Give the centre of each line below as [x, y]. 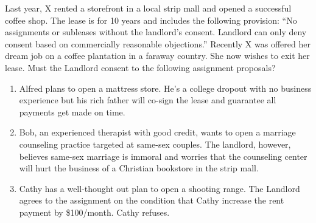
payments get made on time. [72, 111]
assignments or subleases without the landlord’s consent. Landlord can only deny [156, 32]
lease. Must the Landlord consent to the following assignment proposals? [140, 67]
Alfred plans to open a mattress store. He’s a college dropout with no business [165, 88]
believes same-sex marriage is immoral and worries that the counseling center [163, 156]
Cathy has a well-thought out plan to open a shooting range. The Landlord [160, 188]
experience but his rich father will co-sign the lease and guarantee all [148, 100]
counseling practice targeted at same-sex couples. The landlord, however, [155, 144]
